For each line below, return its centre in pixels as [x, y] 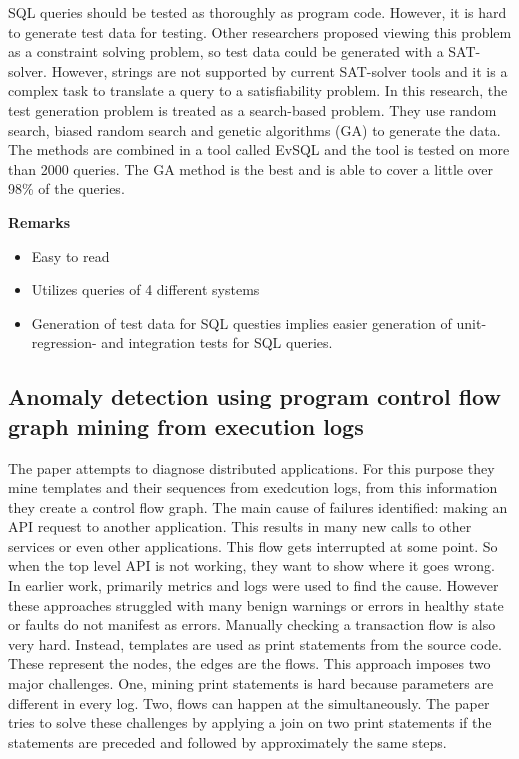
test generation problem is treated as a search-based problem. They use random [252, 109]
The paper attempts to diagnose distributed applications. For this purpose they [251, 467]
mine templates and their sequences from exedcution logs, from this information [253, 487]
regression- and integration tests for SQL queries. [182, 342]
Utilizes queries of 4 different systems [145, 289]
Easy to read [70, 255]
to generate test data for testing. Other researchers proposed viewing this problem [260, 31]
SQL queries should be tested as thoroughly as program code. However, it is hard [257, 12]
